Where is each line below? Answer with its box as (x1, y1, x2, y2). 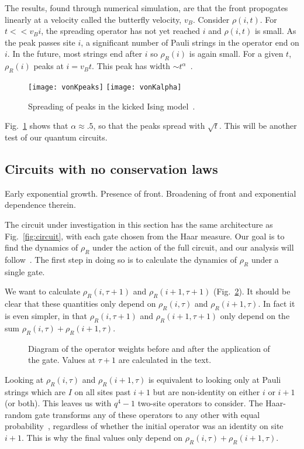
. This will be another (219, 119, 297, 132)
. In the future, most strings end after (7, 47, 143, 60)
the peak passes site (5, 36, 75, 48)
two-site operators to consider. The (137, 397, 263, 409)
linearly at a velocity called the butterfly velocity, (5, 13, 182, 25)
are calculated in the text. (118, 354, 212, 366)
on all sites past (74, 385, 131, 397)
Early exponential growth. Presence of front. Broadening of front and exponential (5, 187, 296, 199)
